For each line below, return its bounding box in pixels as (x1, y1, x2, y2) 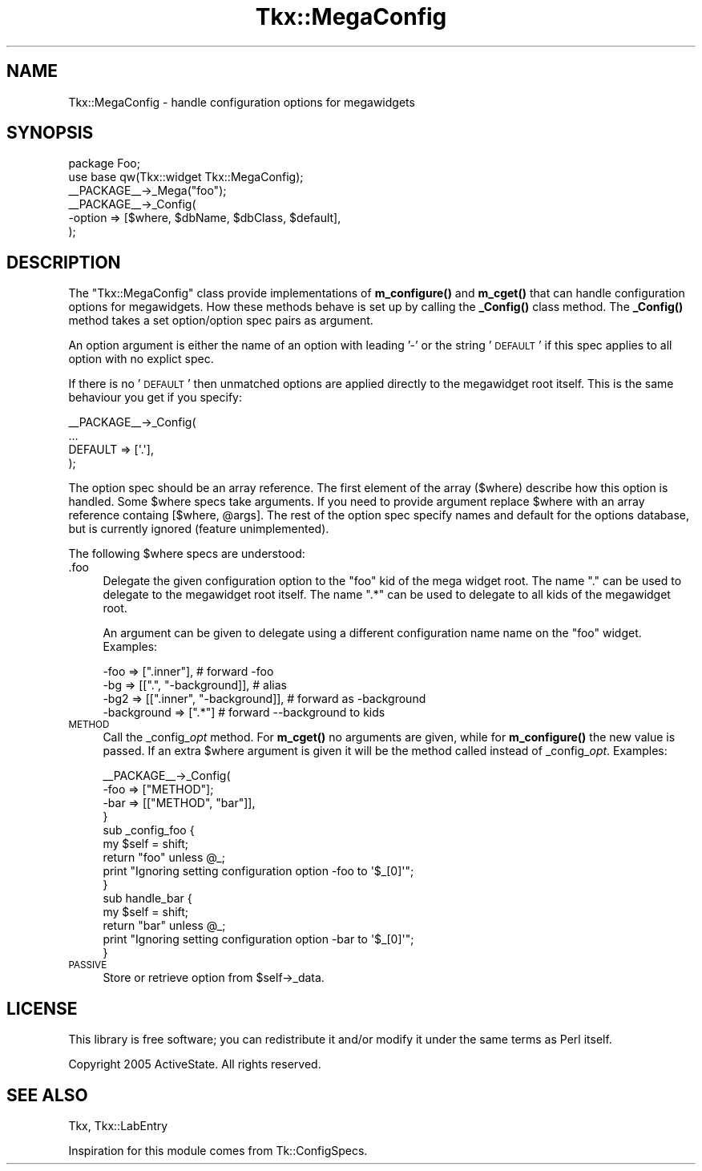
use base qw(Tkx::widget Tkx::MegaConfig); (68, 170, 304, 184)
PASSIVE (68, 959, 107, 971)
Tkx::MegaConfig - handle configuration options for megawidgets (68, 95, 415, 109)
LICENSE (6, 998, 78, 1019)
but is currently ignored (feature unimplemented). (68, 522, 329, 536)
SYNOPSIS (6, 123, 94, 143)
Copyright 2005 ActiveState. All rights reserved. (68, 1057, 321, 1072)
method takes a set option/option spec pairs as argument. (68, 313, 373, 328)
